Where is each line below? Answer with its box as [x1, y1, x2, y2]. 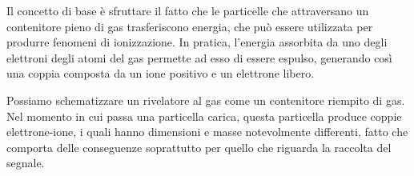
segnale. [6, 154, 45, 171]
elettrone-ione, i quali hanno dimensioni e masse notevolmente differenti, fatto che [6, 123, 408, 140]
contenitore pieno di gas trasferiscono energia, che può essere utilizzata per [6, 18, 373, 34]
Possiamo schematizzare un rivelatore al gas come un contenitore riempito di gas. [6, 91, 405, 108]
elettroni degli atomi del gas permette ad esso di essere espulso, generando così [6, 49, 392, 66]
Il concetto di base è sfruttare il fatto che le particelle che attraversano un [6, 2, 369, 18]
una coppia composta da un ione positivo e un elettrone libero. [6, 65, 315, 82]
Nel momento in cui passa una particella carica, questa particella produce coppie [6, 107, 402, 124]
